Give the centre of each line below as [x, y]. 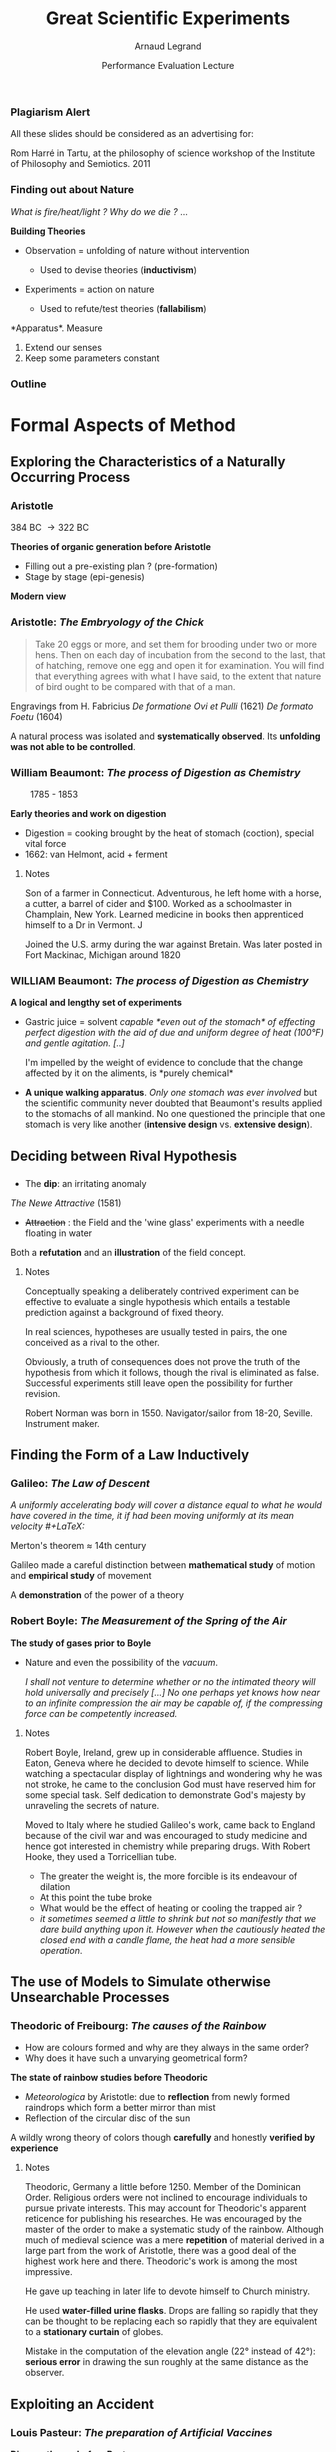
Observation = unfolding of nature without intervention [137, 250]
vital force [45, 843]
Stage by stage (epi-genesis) [84, 577]
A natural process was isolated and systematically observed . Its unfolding [165, 736]
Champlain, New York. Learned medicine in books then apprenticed [164, 914]
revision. [42, 1393]
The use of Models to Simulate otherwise [141, 1981]
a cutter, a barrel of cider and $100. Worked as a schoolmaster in [158, 903]
